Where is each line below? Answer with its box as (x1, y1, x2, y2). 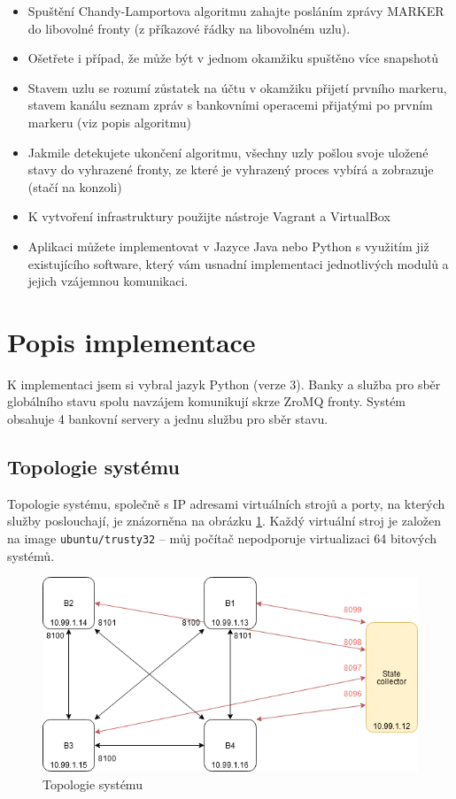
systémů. (7, 546, 55, 565)
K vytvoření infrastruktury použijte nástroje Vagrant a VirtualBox (27, 207, 390, 226)
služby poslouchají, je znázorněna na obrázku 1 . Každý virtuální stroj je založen (7, 511, 442, 530)
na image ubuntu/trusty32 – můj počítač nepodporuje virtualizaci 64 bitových (7, 529, 437, 548)
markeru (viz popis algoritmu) (27, 112, 191, 131)
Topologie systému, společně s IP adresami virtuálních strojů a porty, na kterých (7, 494, 445, 512)
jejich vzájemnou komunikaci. (27, 272, 189, 290)
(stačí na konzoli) (27, 177, 122, 196)
